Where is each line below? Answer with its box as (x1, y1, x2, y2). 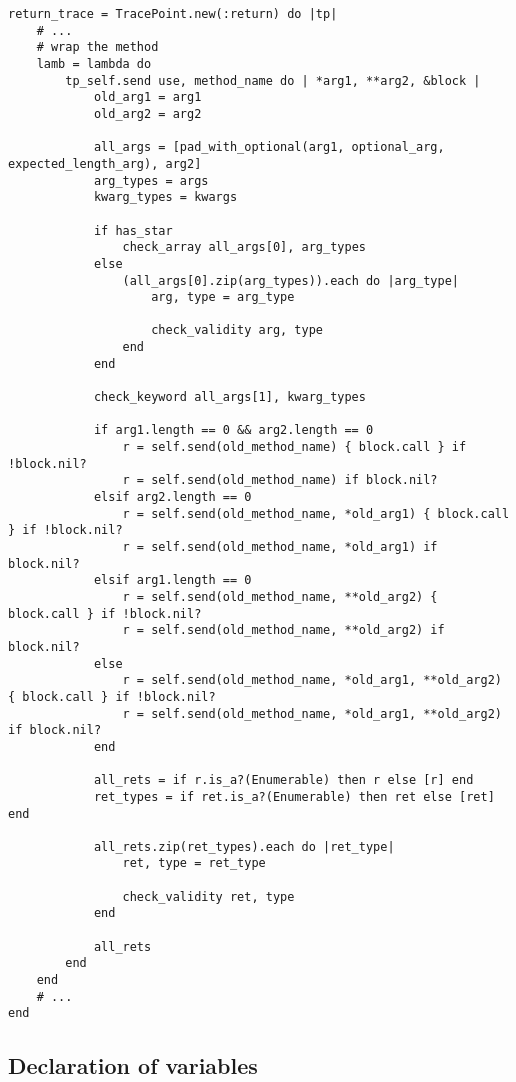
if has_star (93, 223, 173, 238)
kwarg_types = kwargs (93, 190, 238, 205)
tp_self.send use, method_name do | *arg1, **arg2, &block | (65, 73, 481, 88)
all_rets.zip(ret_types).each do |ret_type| (93, 839, 395, 854)
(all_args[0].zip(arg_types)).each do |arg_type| (122, 273, 460, 288)
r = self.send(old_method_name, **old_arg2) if (122, 623, 445, 638)
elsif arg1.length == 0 (93, 573, 252, 588)
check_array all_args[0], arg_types (122, 240, 366, 255)
